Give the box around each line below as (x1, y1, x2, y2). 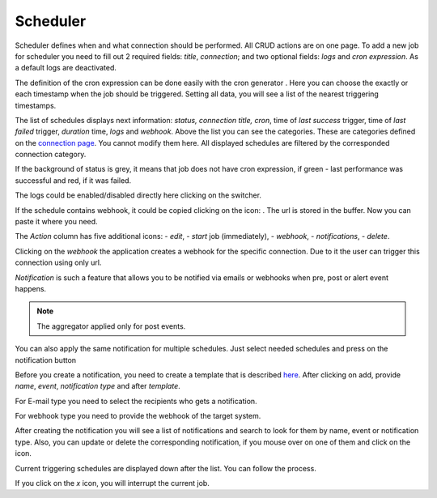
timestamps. (15, 100, 57, 110)
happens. (15, 283, 47, 293)
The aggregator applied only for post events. (36, 321, 186, 331)
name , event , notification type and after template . (15, 381, 181, 391)
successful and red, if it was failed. (15, 175, 132, 185)
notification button (15, 355, 77, 364)
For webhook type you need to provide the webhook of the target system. (15, 411, 261, 421)
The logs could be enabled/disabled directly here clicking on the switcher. (15, 190, 262, 200)
